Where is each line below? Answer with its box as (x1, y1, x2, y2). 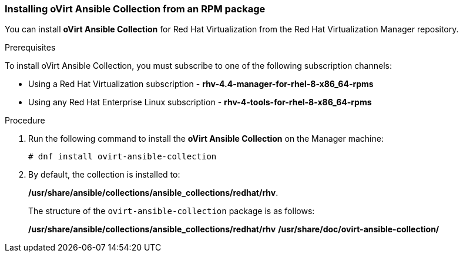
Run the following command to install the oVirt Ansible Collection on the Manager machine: (28, 133, 384, 144)
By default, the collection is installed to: (28, 169, 180, 180)
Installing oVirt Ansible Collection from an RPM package (5, 3, 266, 15)
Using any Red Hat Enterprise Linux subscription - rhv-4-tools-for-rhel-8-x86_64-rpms (28, 97, 372, 108)
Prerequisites (5, 42, 56, 53)
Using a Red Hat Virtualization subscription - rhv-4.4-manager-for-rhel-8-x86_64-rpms (28, 79, 374, 89)
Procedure (5, 115, 45, 126)
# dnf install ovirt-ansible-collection (28, 152, 217, 162)
